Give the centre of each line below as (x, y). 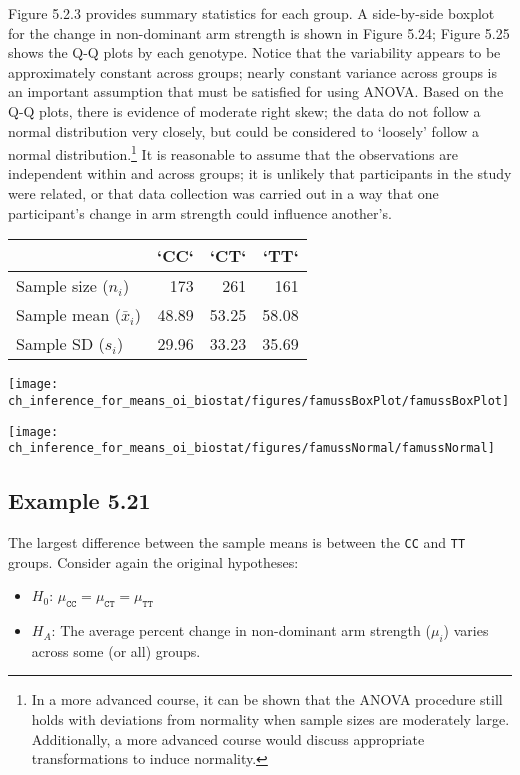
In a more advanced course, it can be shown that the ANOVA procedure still (267, 699)
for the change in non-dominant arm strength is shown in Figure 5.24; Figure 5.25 (259, 32)
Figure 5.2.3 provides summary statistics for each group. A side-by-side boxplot (251, 13)
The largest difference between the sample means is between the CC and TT (237, 542)
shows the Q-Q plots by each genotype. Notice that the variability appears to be (254, 52)
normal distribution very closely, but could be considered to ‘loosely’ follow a (244, 130)
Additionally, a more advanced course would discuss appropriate (228, 738)
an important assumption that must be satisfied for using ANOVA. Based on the (256, 91)
